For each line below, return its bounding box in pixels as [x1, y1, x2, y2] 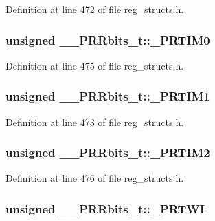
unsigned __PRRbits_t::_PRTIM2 [5, 144, 210, 161]
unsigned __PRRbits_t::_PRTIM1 [5, 87, 210, 105]
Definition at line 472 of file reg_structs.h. [5, 2, 184, 16]
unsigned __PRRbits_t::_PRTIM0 [5, 31, 210, 48]
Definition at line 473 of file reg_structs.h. [5, 114, 184, 129]
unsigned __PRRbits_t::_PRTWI [5, 200, 205, 217]
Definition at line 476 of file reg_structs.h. [5, 171, 184, 185]
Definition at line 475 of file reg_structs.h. [5, 58, 184, 72]
